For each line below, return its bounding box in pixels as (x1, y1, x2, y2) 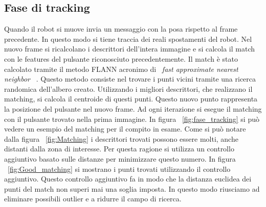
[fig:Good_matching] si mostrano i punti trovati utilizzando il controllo (8, 163, 231, 174)
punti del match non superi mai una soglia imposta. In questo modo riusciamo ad (4, 183, 260, 194)
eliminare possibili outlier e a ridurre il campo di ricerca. (4, 193, 182, 204)
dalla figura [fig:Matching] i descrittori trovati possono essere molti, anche (4, 133, 238, 144)
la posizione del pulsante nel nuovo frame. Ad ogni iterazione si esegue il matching (4, 103, 262, 114)
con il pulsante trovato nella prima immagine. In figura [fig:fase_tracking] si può (4, 113, 259, 124)
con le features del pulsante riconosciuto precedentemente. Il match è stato (4, 53, 238, 64)
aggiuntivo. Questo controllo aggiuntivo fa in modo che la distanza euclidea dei (4, 173, 252, 184)
